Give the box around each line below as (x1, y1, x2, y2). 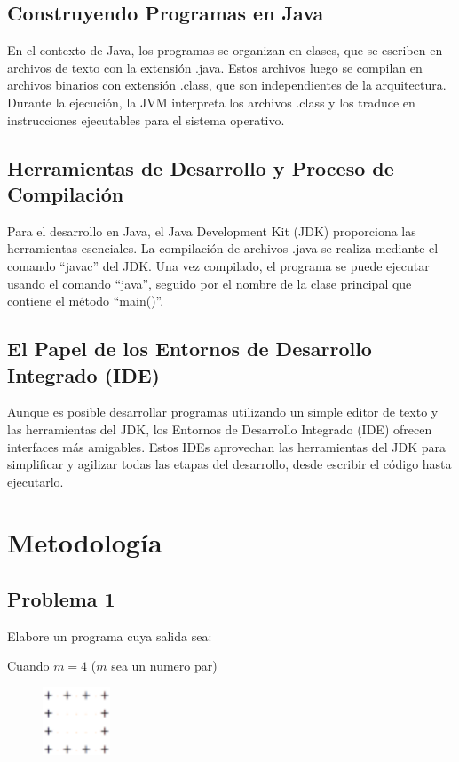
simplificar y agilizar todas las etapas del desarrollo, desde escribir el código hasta (7, 455, 452, 473)
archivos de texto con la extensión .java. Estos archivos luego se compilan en (7, 58, 423, 76)
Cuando (7, 656, 50, 675)
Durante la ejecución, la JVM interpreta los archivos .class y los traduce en (7, 92, 415, 111)
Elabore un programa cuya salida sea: (7, 626, 212, 645)
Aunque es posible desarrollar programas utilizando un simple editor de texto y (7, 402, 439, 421)
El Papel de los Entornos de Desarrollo (7, 335, 372, 362)
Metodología (7, 524, 162, 560)
